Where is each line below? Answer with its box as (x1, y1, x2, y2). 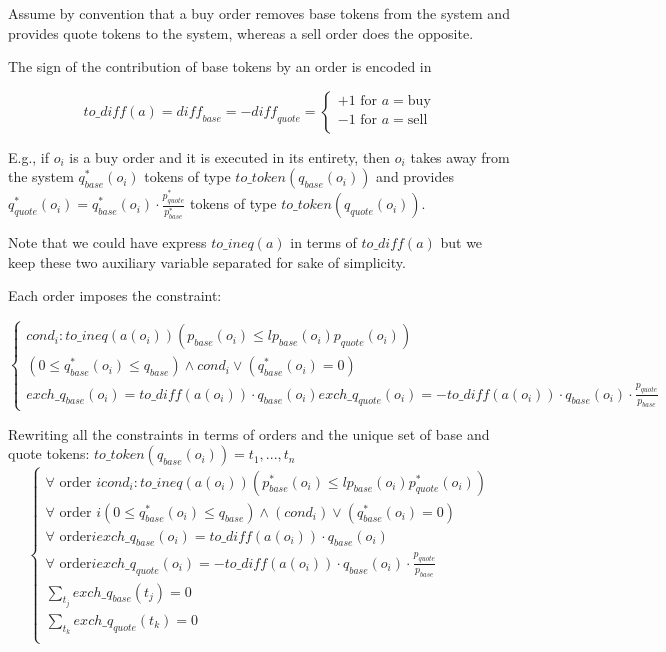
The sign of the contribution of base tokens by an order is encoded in (8, 56, 432, 77)
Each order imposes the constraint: (8, 285, 222, 306)
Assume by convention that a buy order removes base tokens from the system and (8, 3, 510, 23)
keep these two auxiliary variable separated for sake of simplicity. (8, 251, 406, 272)
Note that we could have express (8, 232, 207, 253)
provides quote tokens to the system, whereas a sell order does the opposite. (8, 22, 474, 43)
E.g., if (8, 146, 50, 167)
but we (440, 232, 483, 253)
